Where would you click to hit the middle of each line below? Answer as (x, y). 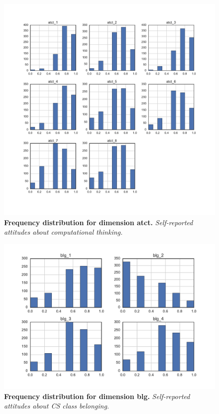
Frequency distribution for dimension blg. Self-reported (97, 396)
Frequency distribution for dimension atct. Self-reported (99, 222)
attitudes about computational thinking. (63, 232)
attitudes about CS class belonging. (57, 406)
